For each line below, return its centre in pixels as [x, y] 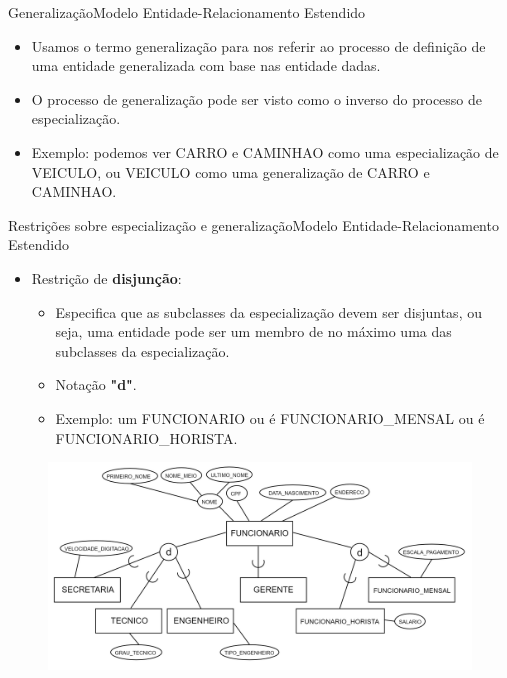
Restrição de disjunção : [106, 277]
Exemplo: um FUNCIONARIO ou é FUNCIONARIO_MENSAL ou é [270, 417]
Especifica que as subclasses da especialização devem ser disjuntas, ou [268, 311]
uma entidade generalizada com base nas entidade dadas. [206, 65]
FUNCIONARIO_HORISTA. [146, 437]
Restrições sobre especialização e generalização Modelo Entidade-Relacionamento [253, 224]
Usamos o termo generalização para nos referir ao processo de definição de [258, 45]
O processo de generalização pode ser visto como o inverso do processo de [257, 98]
